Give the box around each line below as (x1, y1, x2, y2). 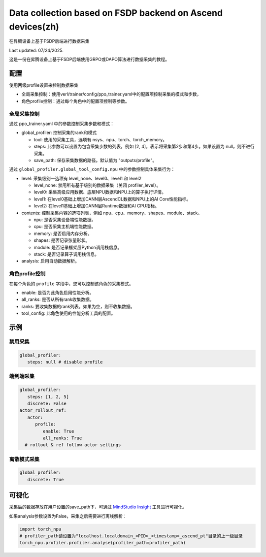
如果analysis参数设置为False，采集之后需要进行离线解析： (9, 513, 128, 519)
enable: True (42, 428, 74, 434)
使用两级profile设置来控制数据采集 (9, 82, 79, 88)
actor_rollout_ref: (19, 408, 66, 413)
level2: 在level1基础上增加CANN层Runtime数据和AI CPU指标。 (33, 203, 160, 209)
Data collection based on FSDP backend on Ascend (9, 7, 223, 18)
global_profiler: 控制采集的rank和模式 (21, 130, 97, 135)
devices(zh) (9, 21, 59, 32)
